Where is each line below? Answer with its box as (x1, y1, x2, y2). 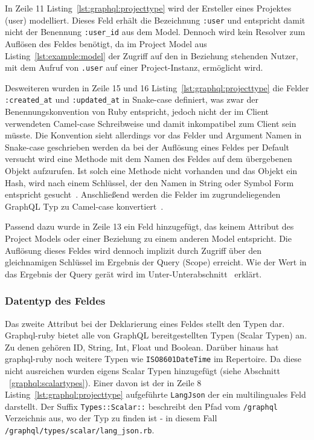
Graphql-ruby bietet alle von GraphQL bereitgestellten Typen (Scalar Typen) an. (5, 329, 307, 341)
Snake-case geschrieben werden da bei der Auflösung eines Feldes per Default (5, 140, 290, 153)
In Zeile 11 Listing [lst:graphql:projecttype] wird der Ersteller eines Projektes (5, 2, 292, 14)
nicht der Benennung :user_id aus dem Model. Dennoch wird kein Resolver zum (5, 25, 306, 38)
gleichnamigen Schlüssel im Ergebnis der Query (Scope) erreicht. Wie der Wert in (5, 256, 307, 268)
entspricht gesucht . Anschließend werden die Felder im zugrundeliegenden (5, 188, 281, 201)
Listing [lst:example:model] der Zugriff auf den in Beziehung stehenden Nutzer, (5, 49, 298, 62)
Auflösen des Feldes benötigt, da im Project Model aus (5, 37, 207, 50)
